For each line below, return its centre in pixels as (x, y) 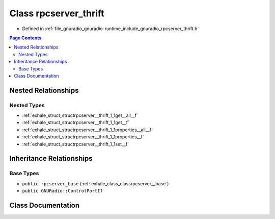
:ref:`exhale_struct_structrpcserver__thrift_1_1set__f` (76, 144)
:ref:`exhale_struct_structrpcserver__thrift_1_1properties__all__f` (87, 130)
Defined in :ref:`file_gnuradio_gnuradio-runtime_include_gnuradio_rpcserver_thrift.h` (111, 29)
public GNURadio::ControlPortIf (62, 191)
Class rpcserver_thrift (57, 13)
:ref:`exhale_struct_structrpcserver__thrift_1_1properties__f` (83, 137)
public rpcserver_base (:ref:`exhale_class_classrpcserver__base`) (95, 183)
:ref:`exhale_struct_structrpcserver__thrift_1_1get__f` (76, 123)
